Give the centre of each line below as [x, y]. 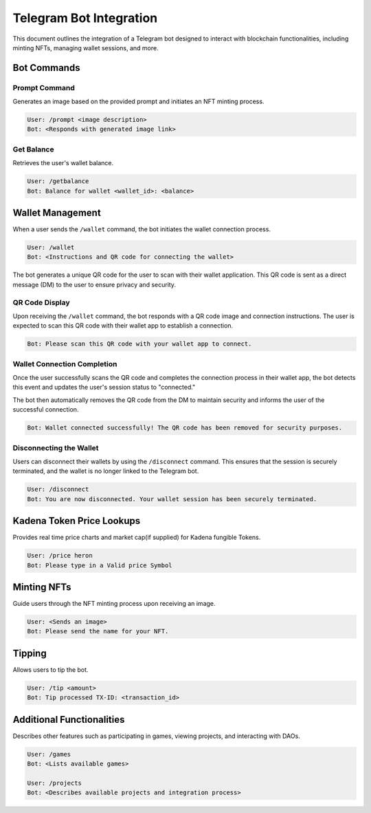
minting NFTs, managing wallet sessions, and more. [86, 47]
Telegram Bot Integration [85, 18]
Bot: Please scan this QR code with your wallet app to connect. [139, 344]
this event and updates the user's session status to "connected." [104, 387]
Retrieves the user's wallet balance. [63, 163]
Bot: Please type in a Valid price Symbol [100, 565]
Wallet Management [57, 212]
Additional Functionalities [69, 719]
